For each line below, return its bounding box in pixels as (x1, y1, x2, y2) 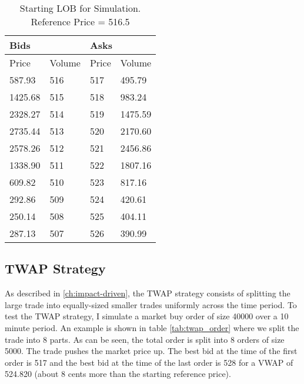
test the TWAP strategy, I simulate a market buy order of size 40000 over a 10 (5, 310, 289, 322)
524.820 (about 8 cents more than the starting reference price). (5, 368, 231, 380)
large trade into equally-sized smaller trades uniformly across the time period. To (5, 298, 297, 310)
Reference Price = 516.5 (31, 15, 130, 28)
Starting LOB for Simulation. (19, 1, 141, 15)
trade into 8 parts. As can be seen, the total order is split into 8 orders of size (5, 333, 285, 345)
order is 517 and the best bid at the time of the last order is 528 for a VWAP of (5, 356, 293, 368)
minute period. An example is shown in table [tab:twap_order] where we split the (5, 321, 299, 333)
